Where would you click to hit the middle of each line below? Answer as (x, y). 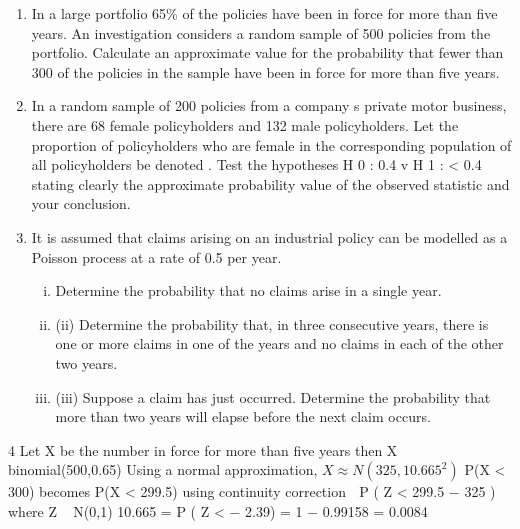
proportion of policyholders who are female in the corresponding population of (271, 144)
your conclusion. (81, 203)
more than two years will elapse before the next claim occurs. (243, 416)
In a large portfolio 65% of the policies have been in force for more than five (264, 13)
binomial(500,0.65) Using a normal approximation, (163, 469)
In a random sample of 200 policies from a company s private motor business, (269, 105)
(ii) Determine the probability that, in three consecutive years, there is (272, 323)
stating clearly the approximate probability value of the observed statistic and (270, 183)
